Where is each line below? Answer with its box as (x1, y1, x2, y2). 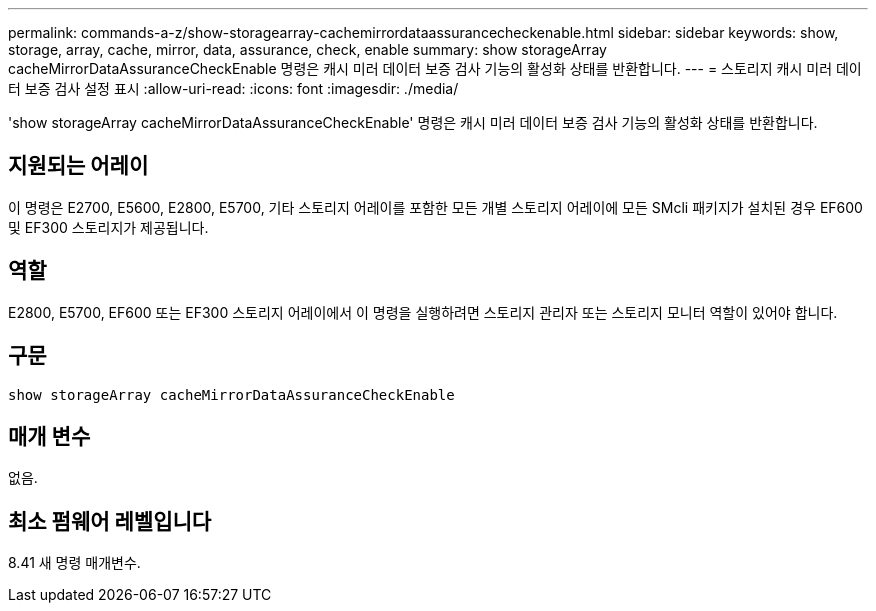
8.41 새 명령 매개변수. (8, 554, 141, 572)
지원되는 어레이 (8, 153, 149, 179)
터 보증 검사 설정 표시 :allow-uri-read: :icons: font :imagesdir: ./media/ (8, 80, 459, 97)
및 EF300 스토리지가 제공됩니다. (8, 218, 209, 236)
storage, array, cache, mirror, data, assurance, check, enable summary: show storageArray (8, 41, 607, 58)
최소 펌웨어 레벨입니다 (8, 508, 212, 534)
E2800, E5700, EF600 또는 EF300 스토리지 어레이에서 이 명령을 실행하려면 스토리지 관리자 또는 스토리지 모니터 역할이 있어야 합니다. (8, 303, 838, 321)
